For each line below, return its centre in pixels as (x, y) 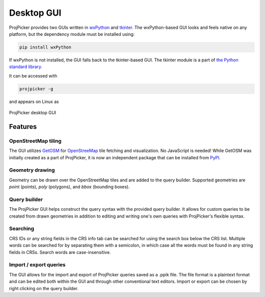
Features (23, 127)
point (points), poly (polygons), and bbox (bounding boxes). (69, 187)
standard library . (26, 67)
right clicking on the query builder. (44, 288)
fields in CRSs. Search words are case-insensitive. (60, 252)
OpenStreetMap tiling (35, 141)
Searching (22, 229)
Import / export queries (37, 265)
